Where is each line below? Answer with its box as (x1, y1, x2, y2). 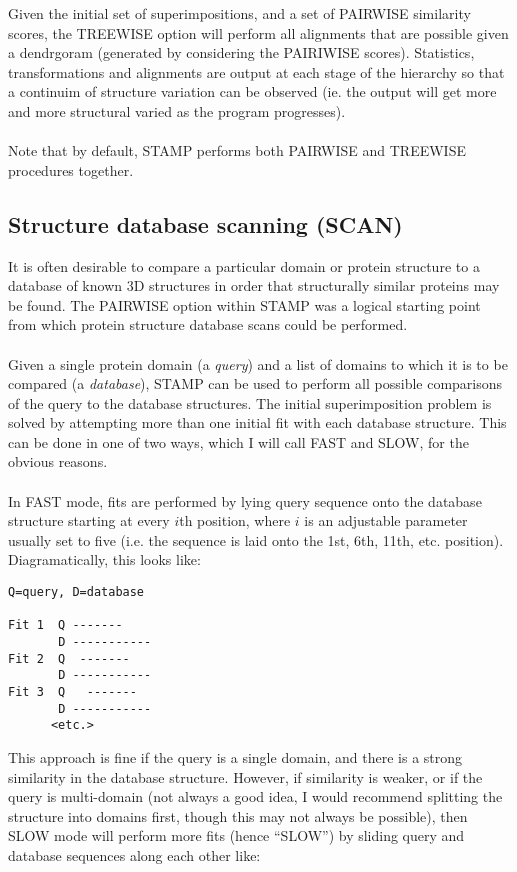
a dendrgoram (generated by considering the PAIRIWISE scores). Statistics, (8, 42, 475, 63)
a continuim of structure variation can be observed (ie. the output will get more (8, 81, 497, 102)
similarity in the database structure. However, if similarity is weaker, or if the (8, 766, 483, 787)
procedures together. (8, 159, 134, 180)
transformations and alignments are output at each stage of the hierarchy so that (8, 61, 505, 82)
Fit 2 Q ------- (8, 651, 130, 666)
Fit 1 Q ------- (8, 618, 123, 633)
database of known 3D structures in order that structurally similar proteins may (8, 275, 500, 296)
